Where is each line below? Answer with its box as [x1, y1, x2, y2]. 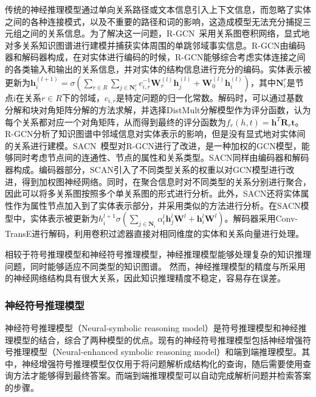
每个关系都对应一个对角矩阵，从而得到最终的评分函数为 [5, 115, 226, 128]
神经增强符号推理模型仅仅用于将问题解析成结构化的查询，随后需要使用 [21, 357, 303, 370]
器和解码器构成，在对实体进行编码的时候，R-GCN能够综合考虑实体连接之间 [5, 51, 306, 63]
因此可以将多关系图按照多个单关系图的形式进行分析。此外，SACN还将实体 [5, 187, 301, 200]
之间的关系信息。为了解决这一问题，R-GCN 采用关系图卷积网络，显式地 [21, 27, 310, 40]
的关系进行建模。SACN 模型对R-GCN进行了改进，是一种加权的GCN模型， [5, 139, 301, 152]
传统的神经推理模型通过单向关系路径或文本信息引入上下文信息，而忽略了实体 [5, 3, 311, 15]
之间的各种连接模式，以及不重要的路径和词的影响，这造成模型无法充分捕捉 [5, 15, 303, 27]
